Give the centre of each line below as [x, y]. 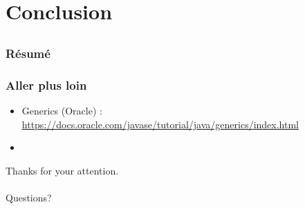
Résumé [28, 53]
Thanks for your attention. [62, 170]
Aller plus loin [46, 84]
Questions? [29, 197]
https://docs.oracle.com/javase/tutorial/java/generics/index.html [160, 124]
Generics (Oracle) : [62, 110]
